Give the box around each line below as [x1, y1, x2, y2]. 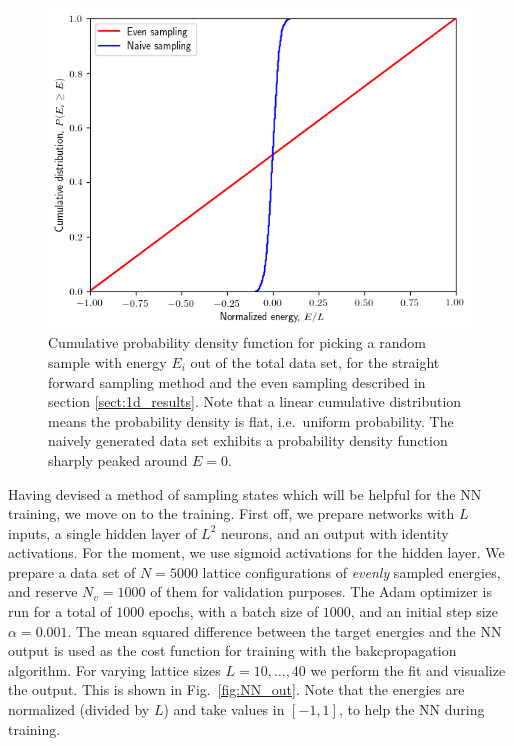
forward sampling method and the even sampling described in [48, 371, 426, 392]
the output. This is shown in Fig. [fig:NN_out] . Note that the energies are [8, 679, 465, 700]
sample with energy [48, 351, 167, 372]
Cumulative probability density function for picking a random [48, 332, 426, 353]
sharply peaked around [48, 449, 188, 470]
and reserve [8, 581, 78, 602]
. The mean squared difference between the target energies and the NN [67, 620, 502, 641]
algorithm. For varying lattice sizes [8, 659, 221, 680]
